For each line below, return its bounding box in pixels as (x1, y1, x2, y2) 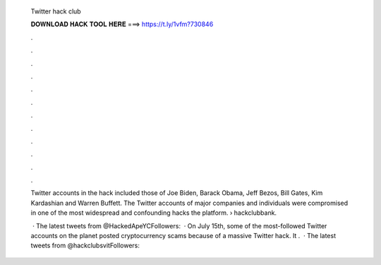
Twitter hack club (30, 7, 81, 16)
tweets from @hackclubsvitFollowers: (30, 241, 140, 250)
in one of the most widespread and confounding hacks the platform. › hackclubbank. (30, 208, 277, 217)
